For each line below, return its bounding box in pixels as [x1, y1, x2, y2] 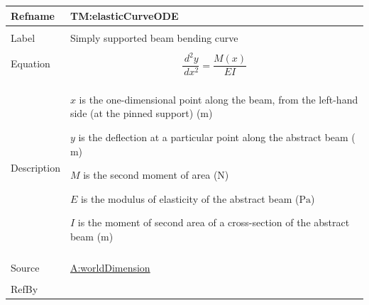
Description [11, 160, 60, 175]
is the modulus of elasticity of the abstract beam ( [80, 191, 299, 206]
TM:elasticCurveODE [70, 8, 179, 23]
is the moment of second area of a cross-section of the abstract [77, 215, 350, 230]
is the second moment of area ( [83, 167, 218, 182]
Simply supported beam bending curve [70, 30, 238, 45]
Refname [11, 8, 55, 23]
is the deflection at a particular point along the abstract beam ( [78, 129, 356, 144]
